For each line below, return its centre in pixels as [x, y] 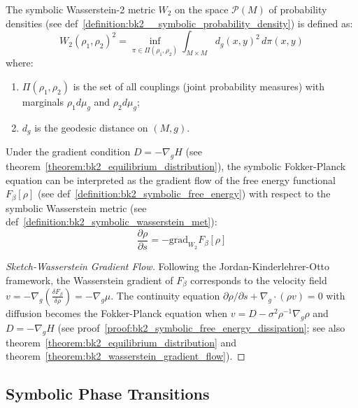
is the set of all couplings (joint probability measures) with [199, 86]
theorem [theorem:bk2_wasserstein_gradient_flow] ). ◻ [126, 356]
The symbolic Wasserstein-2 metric [80, 9]
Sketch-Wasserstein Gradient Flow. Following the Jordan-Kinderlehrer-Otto [168, 266]
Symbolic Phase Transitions [108, 394]
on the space [202, 9]
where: [20, 63]
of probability [298, 9]
